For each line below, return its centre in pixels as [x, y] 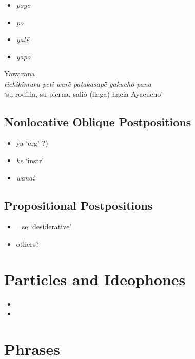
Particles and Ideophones [95, 279]
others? [27, 243]
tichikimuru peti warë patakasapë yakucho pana [78, 83]
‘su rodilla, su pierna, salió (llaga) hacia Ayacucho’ [84, 94]
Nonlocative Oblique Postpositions [98, 121]
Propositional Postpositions [79, 205]
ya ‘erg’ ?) [32, 143]
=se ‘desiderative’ [44, 226]
